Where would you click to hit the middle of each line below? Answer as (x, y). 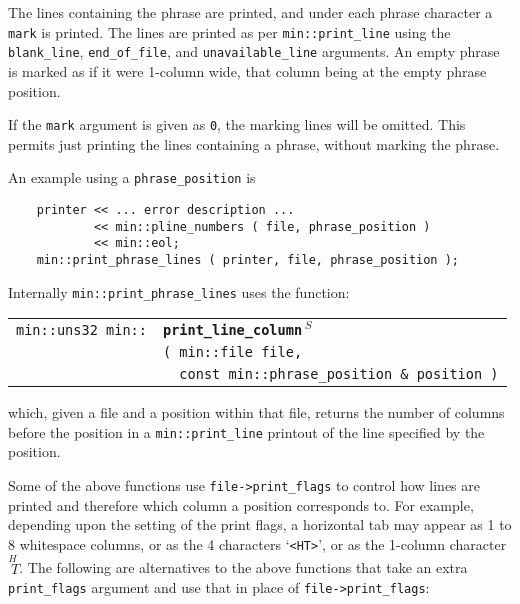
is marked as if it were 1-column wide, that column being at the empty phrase (247, 70)
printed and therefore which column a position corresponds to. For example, (241, 504)
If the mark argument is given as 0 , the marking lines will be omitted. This (237, 124)
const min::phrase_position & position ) (339, 374)
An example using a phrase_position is (132, 177)
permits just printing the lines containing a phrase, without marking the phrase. (254, 143)
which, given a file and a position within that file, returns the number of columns (256, 412)
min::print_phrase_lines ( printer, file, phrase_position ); (248, 259)
